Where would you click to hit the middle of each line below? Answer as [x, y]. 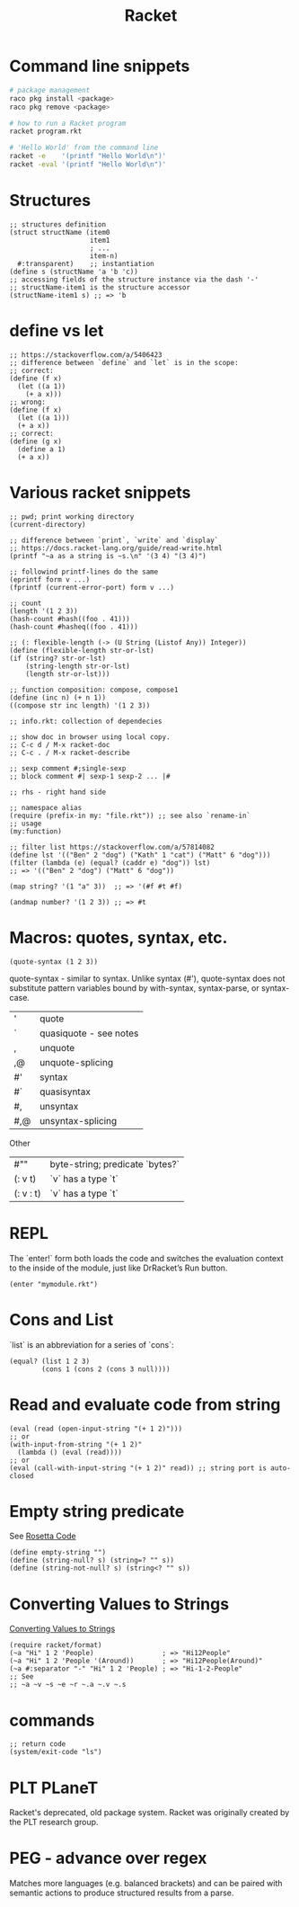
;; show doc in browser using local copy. [90, 737]
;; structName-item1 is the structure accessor [100, 287]
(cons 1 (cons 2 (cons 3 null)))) [106, 1369]
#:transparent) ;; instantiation [86, 263]
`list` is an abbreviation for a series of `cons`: [92, 1344]
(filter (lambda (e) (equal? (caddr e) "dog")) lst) [110, 863]
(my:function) [36, 831]
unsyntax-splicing [78, 1120]
